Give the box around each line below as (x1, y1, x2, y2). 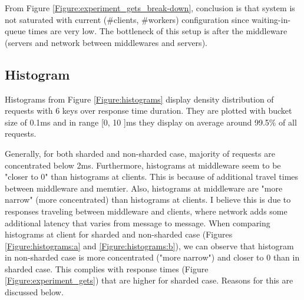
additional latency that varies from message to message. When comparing (5, 216, 270, 229)
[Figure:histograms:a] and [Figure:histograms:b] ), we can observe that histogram (5, 239, 294, 252)
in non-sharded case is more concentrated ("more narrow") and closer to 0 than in (5, 251, 300, 263)
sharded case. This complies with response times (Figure (5, 262, 209, 275)
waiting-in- (252, 13, 291, 25)
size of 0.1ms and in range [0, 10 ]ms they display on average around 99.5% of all (5, 116, 297, 128)
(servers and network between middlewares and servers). (5, 36, 207, 48)
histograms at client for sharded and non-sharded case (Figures (5, 228, 233, 240)
